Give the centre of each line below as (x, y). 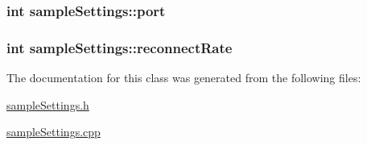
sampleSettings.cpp (54, 132)
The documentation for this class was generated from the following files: (184, 78)
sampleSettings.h (48, 104)
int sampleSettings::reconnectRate (120, 47)
